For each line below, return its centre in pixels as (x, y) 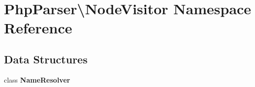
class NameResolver (37, 79)
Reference (38, 28)
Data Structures (46, 59)
